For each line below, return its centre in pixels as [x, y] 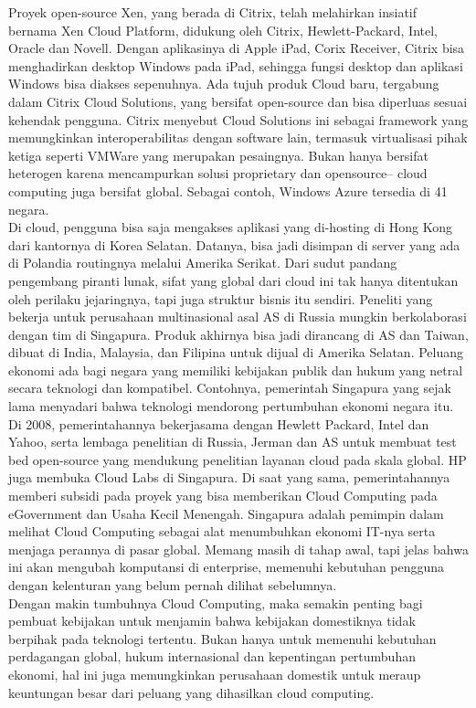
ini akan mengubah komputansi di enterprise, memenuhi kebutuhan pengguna [227, 567]
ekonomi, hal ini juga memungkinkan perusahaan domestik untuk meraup [215, 674]
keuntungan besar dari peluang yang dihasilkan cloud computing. [191, 692]
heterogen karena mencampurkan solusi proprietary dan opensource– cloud [218, 173]
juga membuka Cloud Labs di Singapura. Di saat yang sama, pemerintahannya [229, 477]
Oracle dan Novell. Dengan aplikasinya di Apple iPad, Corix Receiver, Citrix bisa [237, 48]
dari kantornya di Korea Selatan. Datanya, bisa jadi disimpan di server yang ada [234, 244]
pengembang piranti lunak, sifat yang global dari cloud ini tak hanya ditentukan [233, 280]
